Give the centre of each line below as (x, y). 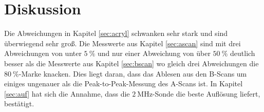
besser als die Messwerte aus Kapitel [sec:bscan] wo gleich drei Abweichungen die (131, 63)
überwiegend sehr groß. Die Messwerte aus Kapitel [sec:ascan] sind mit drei (122, 43)
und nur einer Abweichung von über (154, 53)
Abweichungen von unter (43, 53)
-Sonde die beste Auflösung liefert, (206, 93)
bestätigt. (19, 104)
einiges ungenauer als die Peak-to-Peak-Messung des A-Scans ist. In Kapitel (124, 83)
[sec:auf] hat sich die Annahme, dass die (67, 93)
